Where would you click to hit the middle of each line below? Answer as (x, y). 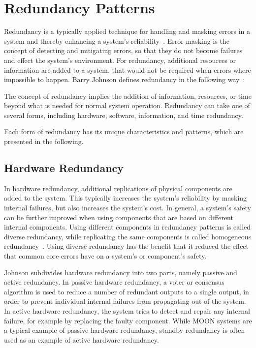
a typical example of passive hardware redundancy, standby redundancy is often (125, 330)
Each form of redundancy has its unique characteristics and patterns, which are (124, 131)
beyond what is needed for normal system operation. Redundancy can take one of (127, 105)
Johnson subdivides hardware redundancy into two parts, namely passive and (121, 272)
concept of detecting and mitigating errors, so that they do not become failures (123, 50)
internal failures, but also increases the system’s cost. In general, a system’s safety (128, 208)
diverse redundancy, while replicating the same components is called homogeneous (128, 236)
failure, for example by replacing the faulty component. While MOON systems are (128, 320)
